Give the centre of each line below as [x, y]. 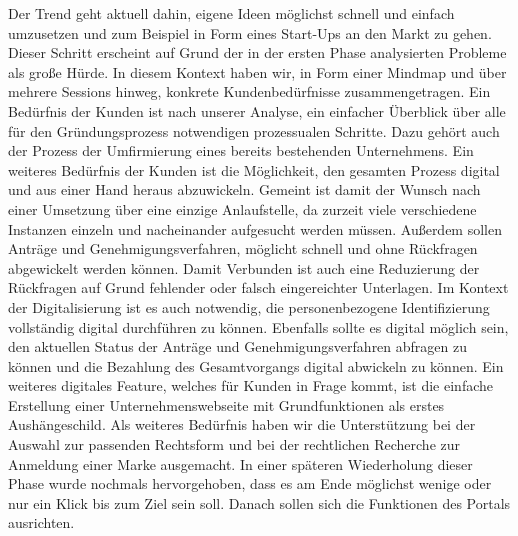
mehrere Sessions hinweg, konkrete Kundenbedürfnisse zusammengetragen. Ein [249, 91]
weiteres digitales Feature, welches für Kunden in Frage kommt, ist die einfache [250, 385]
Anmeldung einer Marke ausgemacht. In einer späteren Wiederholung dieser [240, 463]
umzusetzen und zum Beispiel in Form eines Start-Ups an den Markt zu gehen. [250, 32]
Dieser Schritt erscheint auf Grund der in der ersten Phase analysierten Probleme [257, 52]
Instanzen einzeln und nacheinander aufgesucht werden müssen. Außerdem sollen [255, 228]
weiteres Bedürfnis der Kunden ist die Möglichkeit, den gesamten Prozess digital [254, 169]
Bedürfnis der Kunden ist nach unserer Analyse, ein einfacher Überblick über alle [257, 110]
